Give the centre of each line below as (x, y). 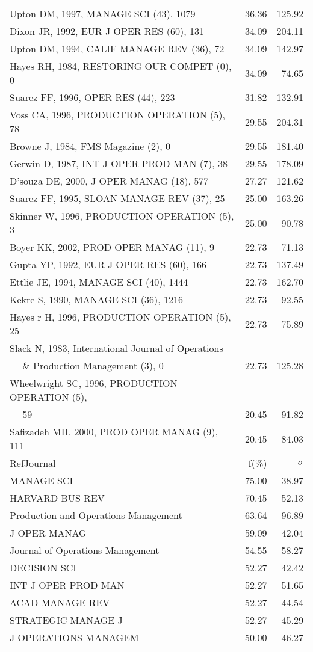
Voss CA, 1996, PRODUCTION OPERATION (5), (117, 115)
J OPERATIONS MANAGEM (74, 637)
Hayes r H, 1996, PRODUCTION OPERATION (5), (120, 317)
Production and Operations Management (96, 515)
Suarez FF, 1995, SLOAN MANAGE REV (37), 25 (117, 198)
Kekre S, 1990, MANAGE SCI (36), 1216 (96, 299)
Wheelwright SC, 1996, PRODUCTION (94, 383)
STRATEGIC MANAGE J (66, 620)
